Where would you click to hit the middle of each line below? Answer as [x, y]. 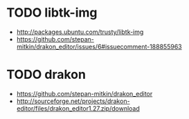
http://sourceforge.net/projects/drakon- [73, 101]
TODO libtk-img [52, 13]
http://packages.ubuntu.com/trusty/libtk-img [80, 32]
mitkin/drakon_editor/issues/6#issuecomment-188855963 [99, 46]
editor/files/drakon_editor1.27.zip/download [78, 108]
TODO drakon [46, 75]
